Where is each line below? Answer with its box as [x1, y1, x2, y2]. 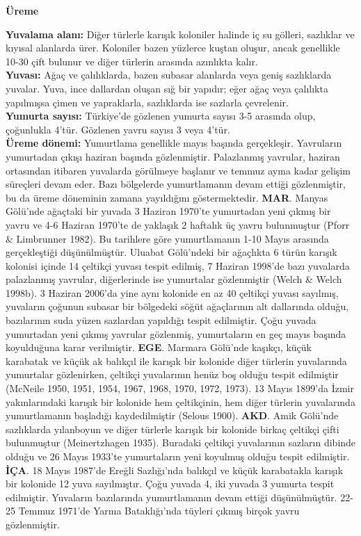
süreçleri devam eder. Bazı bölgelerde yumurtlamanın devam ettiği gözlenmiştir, [6, 177, 346, 191]
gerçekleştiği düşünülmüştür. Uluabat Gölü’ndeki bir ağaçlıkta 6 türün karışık [6, 245, 337, 259]
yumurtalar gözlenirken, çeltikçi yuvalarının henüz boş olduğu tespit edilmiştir [6, 367, 339, 382]
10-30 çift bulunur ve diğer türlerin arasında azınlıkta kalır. [6, 54, 258, 68]
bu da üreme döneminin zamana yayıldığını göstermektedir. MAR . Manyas [6, 190, 328, 204]
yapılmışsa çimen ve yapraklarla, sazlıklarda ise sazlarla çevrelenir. [6, 95, 289, 109]
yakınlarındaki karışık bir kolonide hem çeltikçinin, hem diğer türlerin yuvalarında [6, 394, 355, 409]
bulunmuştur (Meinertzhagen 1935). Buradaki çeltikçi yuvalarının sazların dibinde [6, 435, 356, 450]
